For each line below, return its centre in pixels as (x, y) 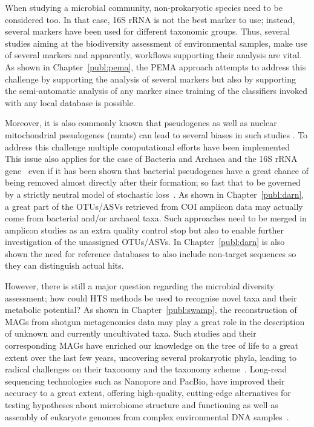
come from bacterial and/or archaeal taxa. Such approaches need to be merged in (156, 218)
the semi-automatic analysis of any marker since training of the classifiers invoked (156, 91)
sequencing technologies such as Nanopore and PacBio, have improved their (145, 381)
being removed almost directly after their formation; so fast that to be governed (153, 182)
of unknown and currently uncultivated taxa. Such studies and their (131, 333)
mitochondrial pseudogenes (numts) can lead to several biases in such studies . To (156, 134)
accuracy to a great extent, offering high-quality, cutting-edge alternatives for (148, 393)
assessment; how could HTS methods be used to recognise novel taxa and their (151, 298)
